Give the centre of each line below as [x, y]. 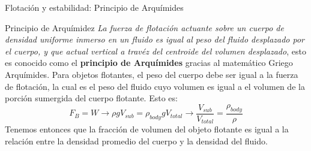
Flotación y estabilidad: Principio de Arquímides [94, 7]
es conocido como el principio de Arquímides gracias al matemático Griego [149, 63]
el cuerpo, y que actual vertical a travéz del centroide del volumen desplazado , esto [155, 51]
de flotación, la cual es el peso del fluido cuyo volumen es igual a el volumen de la [155, 86]
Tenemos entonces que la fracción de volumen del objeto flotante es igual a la [147, 129]
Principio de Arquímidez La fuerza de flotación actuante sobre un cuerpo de [144, 27]
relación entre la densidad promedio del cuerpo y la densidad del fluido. [136, 141]
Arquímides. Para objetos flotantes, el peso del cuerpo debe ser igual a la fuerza [152, 74]
